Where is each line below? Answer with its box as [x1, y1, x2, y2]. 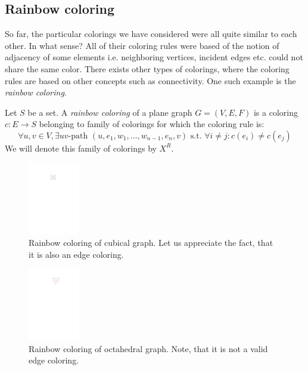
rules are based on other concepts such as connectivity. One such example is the [5, 74, 296, 87]
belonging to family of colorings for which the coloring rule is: [39, 118, 265, 130]
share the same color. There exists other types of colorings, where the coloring [5, 62, 290, 75]
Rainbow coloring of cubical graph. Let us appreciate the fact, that [29, 236, 273, 249]
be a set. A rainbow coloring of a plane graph [27, 106, 192, 118]
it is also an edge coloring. [29, 248, 124, 260]
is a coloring [253, 106, 298, 118]
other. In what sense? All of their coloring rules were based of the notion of [5, 39, 279, 51]
